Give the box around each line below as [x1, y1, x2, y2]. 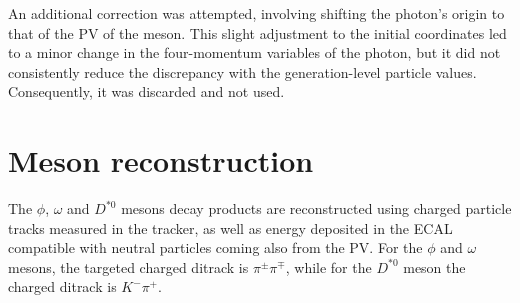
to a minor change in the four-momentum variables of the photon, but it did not [8, 42, 501, 63]
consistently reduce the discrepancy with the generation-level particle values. [8, 61, 477, 82]
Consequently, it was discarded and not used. [8, 81, 285, 102]
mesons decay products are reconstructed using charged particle [121, 198, 512, 219]
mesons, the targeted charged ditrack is [8, 256, 249, 277]
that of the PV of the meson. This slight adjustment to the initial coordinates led [8, 22, 507, 43]
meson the [403, 256, 466, 277]
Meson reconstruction [8, 140, 314, 181]
